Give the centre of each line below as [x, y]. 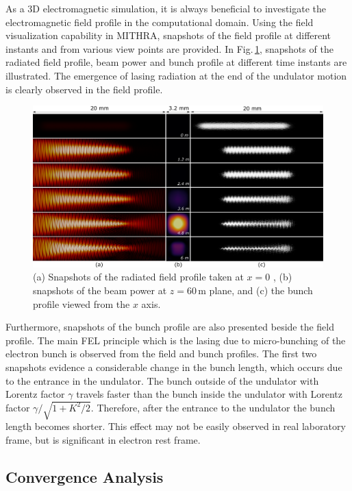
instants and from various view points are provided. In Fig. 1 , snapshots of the [169, 48]
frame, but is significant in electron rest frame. [103, 439]
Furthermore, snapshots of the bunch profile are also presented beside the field [170, 327]
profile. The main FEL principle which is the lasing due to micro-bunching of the [176, 340]
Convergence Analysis [85, 476]
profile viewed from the [81, 303]
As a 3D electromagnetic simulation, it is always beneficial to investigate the [166, 8]
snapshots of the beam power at [100, 290]
